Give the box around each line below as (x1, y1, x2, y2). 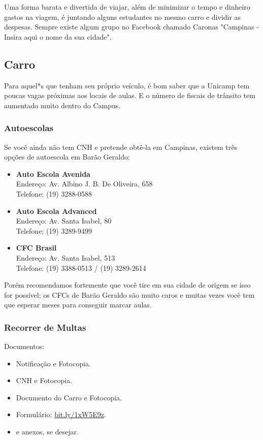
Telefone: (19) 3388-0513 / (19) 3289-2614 (16, 262, 146, 273)
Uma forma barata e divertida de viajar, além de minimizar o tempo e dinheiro (4, 2, 250, 12)
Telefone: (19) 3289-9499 (16, 225, 92, 236)
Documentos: (4, 341, 45, 352)
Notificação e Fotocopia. (16, 358, 91, 368)
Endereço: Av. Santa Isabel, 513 (16, 252, 115, 263)
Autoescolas (4, 121, 53, 134)
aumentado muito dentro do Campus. (4, 100, 121, 110)
